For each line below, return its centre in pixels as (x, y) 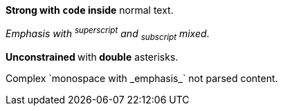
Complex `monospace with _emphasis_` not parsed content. (142, 79)
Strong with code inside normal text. (90, 10)
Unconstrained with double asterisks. (92, 57)
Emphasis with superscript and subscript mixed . (108, 34)
